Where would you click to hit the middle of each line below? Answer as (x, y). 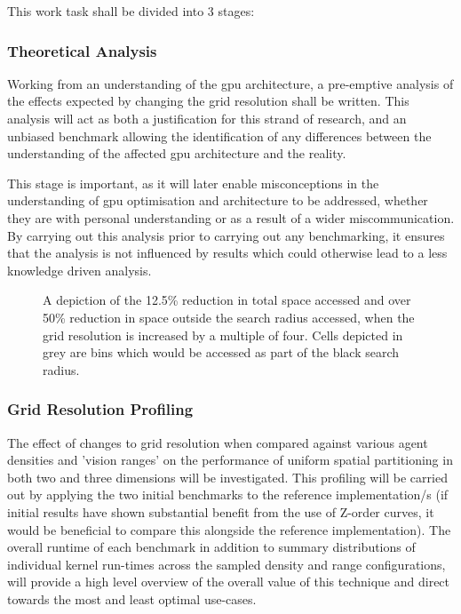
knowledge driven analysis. (79, 270)
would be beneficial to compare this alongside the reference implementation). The (229, 529)
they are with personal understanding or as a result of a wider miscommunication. (231, 217)
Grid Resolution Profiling (100, 409)
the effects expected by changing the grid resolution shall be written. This (208, 101)
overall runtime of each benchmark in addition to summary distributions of (211, 547)
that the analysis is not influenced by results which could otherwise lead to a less (227, 253)
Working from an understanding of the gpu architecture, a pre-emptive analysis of (230, 83)
